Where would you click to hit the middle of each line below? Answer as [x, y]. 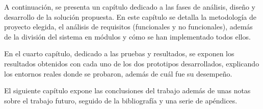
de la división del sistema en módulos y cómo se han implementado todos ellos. [127, 36]
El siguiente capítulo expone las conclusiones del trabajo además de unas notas [127, 90]
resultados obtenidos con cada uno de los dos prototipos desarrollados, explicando [132, 63]
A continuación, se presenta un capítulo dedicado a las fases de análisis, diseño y [130, 7]
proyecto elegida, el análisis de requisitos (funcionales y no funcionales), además [128, 27]
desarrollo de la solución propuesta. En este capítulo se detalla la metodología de [130, 16]
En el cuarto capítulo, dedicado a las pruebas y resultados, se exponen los [119, 53]
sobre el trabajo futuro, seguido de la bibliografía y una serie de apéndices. [121, 100]
